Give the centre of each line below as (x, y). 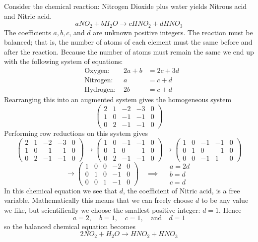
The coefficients (28, 32)
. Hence (230, 210)
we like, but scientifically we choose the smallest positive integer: (102, 210)
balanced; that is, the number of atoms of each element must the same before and (128, 42)
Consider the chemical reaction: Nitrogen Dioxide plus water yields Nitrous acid (126, 6)
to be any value (225, 200)
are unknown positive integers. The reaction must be (173, 32)
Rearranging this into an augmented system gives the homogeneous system (118, 99)
